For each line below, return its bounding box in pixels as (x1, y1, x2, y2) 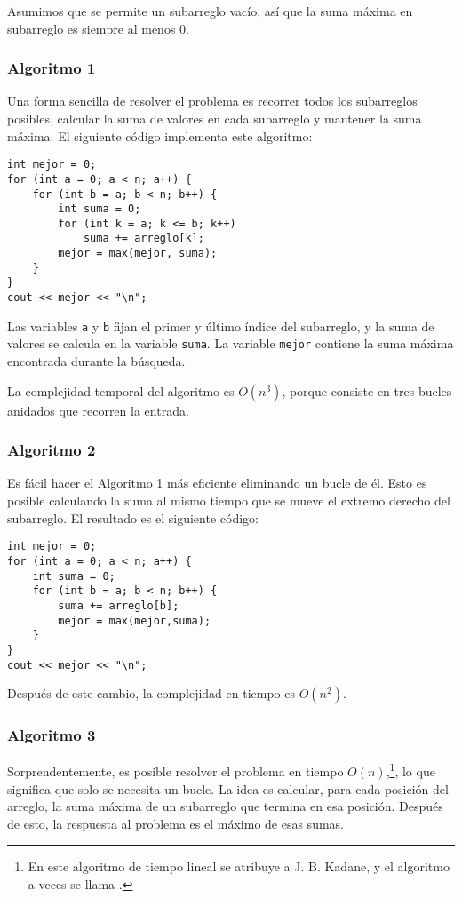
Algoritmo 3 (7, 724, 96, 746)
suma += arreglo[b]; (58, 599, 179, 612)
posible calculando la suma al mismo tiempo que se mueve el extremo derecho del (7, 491, 450, 510)
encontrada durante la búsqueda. (7, 352, 186, 370)
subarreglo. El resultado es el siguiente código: (7, 508, 259, 527)
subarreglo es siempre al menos (7, 19, 176, 37)
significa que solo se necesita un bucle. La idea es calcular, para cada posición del (7, 779, 449, 798)
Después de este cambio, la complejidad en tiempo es (7, 684, 296, 703)
